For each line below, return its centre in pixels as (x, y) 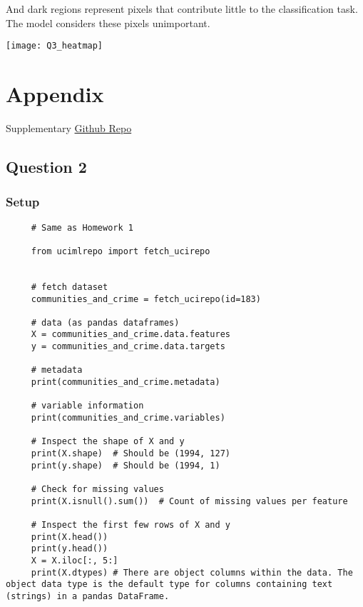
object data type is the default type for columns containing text (169, 585)
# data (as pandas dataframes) (105, 322)
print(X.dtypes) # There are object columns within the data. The (192, 572)
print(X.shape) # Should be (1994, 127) (131, 454)
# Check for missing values (97, 489)
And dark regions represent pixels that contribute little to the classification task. (182, 9)
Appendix (55, 94)
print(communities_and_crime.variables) (128, 418)
